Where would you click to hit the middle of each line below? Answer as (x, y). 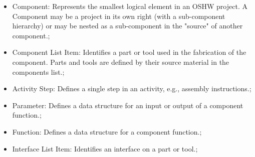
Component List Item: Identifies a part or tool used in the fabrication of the (129, 52)
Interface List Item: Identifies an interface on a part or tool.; (105, 148)
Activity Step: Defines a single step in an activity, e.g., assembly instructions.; (132, 88)
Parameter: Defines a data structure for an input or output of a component (128, 105)
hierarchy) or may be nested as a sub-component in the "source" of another (127, 26)
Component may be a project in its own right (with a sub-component (119, 16)
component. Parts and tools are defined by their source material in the (121, 62)
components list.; (38, 72)
